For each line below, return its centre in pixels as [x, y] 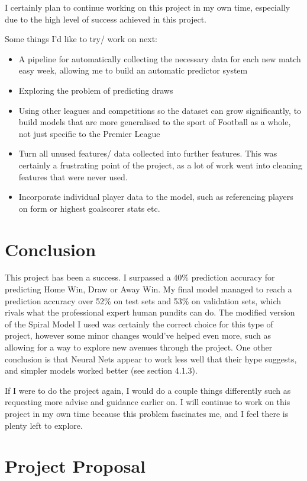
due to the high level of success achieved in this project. [106, 19]
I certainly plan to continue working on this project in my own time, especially [148, 7]
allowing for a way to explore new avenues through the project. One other [139, 347]
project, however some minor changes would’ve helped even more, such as [138, 335]
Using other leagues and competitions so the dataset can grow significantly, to [160, 110]
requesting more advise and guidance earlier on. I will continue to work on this [148, 402]
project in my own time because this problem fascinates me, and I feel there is [147, 413]
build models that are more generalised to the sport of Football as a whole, [155, 122]
